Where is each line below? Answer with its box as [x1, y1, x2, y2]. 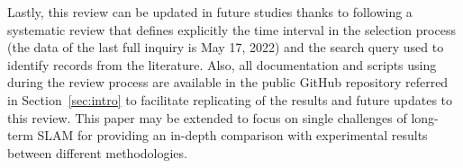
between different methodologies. [7, 143, 187, 162]
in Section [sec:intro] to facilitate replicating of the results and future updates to [7, 90, 453, 109]
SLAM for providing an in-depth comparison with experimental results [37, 126, 428, 145]
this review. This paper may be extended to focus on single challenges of [7, 108, 407, 127]
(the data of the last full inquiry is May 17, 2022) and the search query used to [7, 38, 444, 57]
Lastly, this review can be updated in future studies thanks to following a [7, 3, 413, 21]
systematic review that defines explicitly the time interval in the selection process [7, 20, 456, 39]
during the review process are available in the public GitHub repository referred [7, 73, 449, 92]
